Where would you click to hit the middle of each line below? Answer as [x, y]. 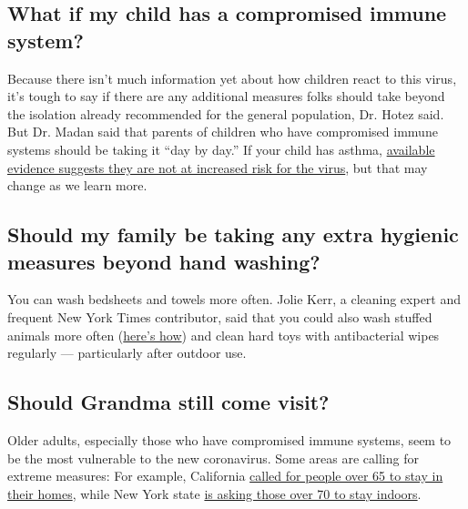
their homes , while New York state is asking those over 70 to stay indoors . [214, 493]
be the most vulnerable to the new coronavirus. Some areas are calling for [213, 458]
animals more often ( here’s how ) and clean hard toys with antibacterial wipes [224, 335]
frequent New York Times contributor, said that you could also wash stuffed [220, 316]
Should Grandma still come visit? [168, 402]
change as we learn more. [77, 185]
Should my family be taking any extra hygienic [233, 234]
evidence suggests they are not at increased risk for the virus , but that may [218, 167]
